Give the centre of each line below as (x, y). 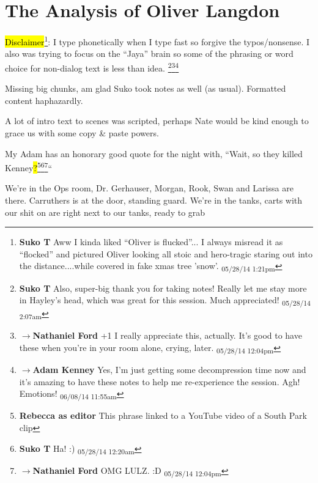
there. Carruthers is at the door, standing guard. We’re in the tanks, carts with (154, 200)
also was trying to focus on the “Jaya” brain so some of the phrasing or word (149, 53)
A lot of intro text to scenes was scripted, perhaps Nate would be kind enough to (157, 121)
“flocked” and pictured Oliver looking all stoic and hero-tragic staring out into (166, 253)
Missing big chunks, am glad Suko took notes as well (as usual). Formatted (146, 88)
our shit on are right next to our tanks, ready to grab (105, 212)
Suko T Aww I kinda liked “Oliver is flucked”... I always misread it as (151, 242)
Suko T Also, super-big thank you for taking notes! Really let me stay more (163, 288)
